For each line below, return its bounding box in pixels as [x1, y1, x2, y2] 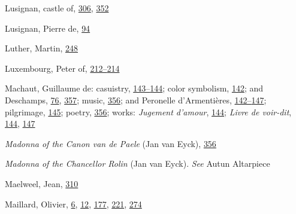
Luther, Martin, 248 [5, 42, 78, 54]
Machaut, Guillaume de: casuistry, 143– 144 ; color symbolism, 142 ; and [5, 82, 264, 94]
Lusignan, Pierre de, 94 [5, 22, 90, 34]
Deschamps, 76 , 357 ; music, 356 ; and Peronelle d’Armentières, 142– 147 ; [5, 93, 267, 106]
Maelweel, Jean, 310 [5, 177, 78, 189]
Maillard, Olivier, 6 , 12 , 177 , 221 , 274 [5, 197, 142, 210]
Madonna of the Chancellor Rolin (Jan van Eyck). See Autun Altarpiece [5, 157, 270, 170]
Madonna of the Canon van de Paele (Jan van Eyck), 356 [5, 137, 216, 149]
